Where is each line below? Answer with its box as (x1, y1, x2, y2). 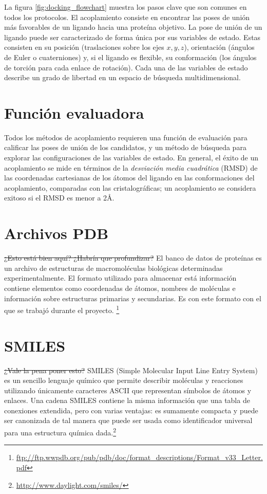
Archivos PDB (4, 223, 109, 244)
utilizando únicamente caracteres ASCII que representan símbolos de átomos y (4, 385, 252, 395)
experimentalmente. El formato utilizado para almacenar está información (4, 272, 237, 283)
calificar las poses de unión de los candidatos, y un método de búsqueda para (4, 142, 246, 153)
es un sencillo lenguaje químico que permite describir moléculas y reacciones (4, 375, 243, 386)
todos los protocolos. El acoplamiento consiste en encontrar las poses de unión (4, 11, 250, 22)
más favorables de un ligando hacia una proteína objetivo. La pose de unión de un (4, 22, 262, 32)
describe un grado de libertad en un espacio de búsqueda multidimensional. (4, 72, 241, 83)
